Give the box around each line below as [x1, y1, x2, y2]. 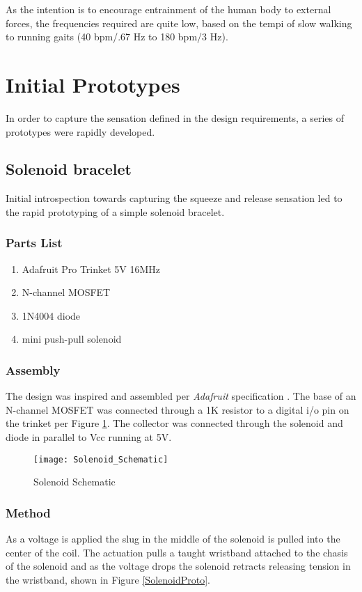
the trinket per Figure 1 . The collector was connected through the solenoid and [6, 416, 343, 430]
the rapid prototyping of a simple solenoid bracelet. [6, 204, 225, 219]
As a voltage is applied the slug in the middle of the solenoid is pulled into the [6, 531, 340, 546]
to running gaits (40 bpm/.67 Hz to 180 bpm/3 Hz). [6, 29, 228, 44]
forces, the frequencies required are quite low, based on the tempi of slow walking [6, 15, 352, 30]
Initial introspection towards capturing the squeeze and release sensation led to [6, 191, 343, 205]
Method [6, 504, 51, 521]
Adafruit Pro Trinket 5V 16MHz [22, 261, 161, 276]
